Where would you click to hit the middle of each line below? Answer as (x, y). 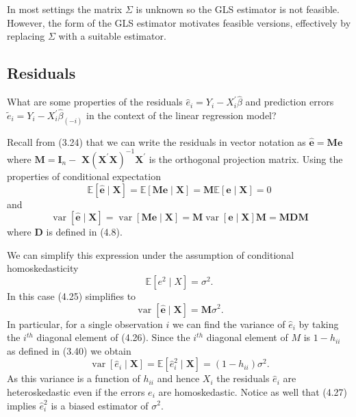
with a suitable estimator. (112, 36)
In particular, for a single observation (85, 324)
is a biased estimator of (100, 405)
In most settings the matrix (65, 9)
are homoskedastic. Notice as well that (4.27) (253, 391)
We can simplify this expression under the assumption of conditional (151, 254)
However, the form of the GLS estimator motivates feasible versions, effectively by (179, 22)
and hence (178, 378)
